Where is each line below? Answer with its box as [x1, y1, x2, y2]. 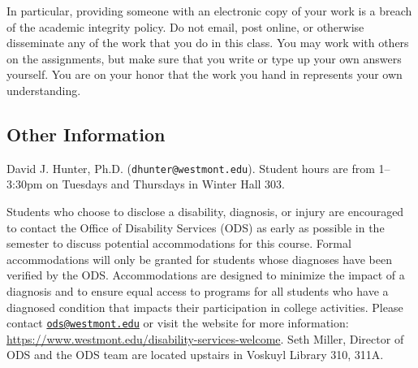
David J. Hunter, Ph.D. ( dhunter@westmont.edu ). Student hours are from [6, 159, 375, 176]
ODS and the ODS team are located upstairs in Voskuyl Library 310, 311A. [6, 346, 384, 363]
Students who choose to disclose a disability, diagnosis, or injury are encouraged [6, 203, 404, 220]
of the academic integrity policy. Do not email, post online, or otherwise [6, 18, 364, 35]
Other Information [6, 121, 166, 146]
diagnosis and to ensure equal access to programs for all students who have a [6, 282, 389, 299]
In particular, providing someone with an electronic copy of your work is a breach [6, 2, 412, 19]
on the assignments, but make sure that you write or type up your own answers [6, 50, 402, 67]
